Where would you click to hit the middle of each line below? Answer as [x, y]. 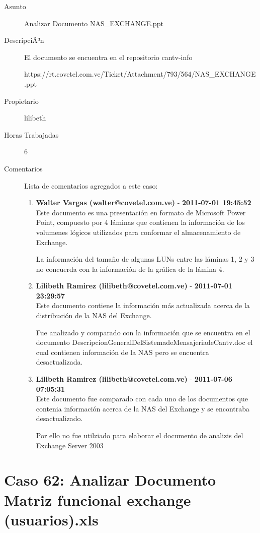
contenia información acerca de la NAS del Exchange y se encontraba [143, 408]
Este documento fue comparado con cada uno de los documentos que [142, 399]
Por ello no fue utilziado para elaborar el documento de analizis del [140, 435]
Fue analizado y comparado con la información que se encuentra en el [143, 332]
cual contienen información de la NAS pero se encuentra [122, 352]
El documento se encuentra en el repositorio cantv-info [108, 57]
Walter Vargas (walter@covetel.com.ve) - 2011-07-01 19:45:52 [144, 202]
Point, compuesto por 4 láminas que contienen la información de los [140, 222]
